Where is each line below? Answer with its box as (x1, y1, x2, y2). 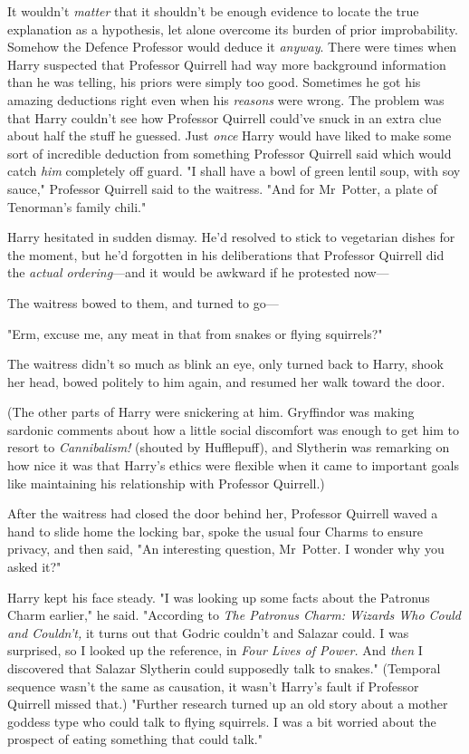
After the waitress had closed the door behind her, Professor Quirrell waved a (7, 504, 438, 523)
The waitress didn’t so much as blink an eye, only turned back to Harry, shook (7, 354, 444, 373)
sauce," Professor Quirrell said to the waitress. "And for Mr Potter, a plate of (7, 179, 437, 198)
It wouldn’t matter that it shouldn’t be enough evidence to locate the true (7, 2, 419, 20)
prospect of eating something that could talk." (7, 730, 263, 749)
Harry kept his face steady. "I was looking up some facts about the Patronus (7, 587, 430, 606)
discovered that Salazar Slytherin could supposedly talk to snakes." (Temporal (7, 659, 441, 677)
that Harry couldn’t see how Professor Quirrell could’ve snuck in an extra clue (7, 108, 442, 127)
